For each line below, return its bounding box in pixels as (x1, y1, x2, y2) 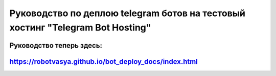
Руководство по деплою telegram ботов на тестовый (9, 8, 245, 19)
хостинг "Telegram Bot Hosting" (9, 22, 151, 33)
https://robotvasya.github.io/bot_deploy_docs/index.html (9, 57, 198, 66)
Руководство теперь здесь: (9, 41, 102, 50)
